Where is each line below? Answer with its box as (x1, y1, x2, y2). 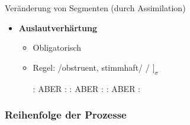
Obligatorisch (33, 41, 82, 54)
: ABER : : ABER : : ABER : (33, 82, 140, 94)
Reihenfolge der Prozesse (5, 107, 127, 122)
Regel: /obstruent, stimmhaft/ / (33, 61, 150, 73)
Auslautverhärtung (18, 21, 97, 34)
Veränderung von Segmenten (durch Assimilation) (5, 2, 186, 14)
